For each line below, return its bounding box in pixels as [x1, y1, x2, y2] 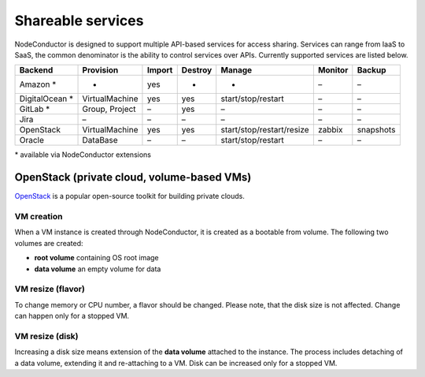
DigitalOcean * [19, 93, 74, 104]
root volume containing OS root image [34, 253, 159, 263]
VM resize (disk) [14, 330, 79, 342]
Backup [357, 65, 386, 76]
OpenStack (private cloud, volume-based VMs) [14, 170, 252, 185]
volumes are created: [14, 238, 83, 248]
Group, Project [82, 103, 137, 114]
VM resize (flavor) [14, 284, 86, 295]
